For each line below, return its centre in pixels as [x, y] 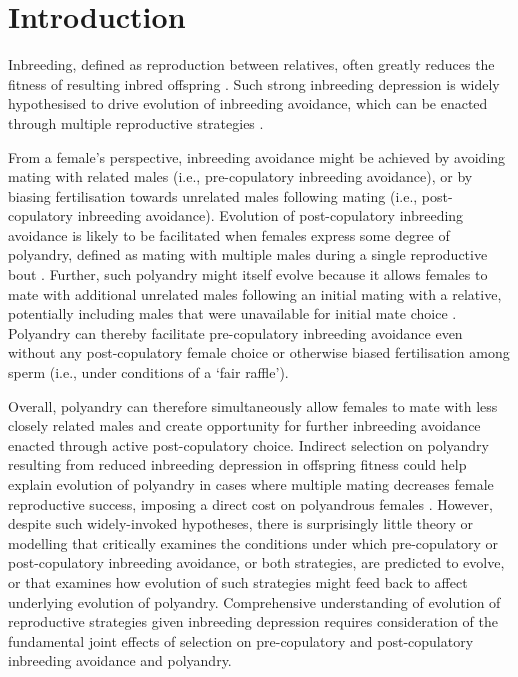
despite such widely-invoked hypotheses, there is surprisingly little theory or [241, 523]
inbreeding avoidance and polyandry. [120, 660]
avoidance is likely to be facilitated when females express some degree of [229, 234]
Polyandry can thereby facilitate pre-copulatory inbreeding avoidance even [235, 332]
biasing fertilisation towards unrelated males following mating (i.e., [213, 195]
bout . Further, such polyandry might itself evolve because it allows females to [248, 274]
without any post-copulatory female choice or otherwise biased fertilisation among [259, 352]
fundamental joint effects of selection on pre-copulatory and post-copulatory [241, 640]
